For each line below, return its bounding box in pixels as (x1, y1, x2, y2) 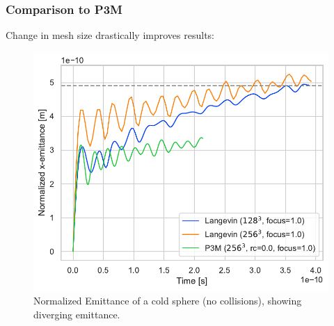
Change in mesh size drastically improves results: (6, 28, 214, 42)
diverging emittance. (33, 307, 120, 322)
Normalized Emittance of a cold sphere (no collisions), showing (33, 293, 302, 308)
